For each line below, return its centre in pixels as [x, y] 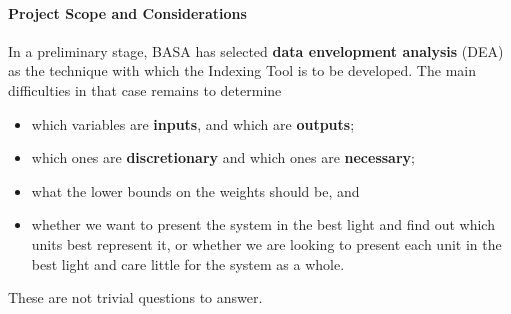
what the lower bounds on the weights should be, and [195, 190]
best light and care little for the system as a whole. [188, 263]
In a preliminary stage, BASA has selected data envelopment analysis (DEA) [256, 50]
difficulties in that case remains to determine [145, 89]
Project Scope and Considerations [127, 12]
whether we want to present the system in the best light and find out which [263, 224]
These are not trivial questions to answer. [135, 297]
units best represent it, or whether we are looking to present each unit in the [266, 243]
